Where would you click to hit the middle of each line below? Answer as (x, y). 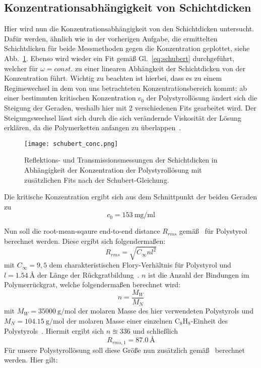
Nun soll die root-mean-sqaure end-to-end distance (82, 231)
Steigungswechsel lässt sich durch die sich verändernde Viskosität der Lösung (123, 117)
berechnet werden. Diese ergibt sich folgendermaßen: (85, 241)
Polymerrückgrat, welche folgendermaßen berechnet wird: (92, 284)
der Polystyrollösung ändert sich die (202, 98)
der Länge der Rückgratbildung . (88, 274)
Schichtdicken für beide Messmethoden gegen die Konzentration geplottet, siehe (127, 48)
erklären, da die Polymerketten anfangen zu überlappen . (93, 127)
